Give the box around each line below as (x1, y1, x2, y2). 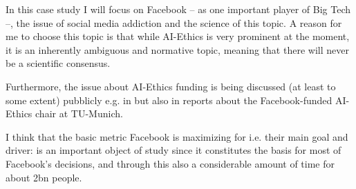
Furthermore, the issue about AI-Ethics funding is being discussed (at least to (6, 79, 336, 93)
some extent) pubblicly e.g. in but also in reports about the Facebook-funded (6, 92, 332, 107)
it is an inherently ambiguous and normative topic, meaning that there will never (6, 42, 349, 57)
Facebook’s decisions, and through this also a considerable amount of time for (6, 156, 335, 170)
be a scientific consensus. (6, 56, 111, 70)
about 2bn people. (6, 170, 82, 184)
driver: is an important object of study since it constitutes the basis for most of (6, 143, 341, 157)
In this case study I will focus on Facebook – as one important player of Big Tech (6, 2, 350, 16)
